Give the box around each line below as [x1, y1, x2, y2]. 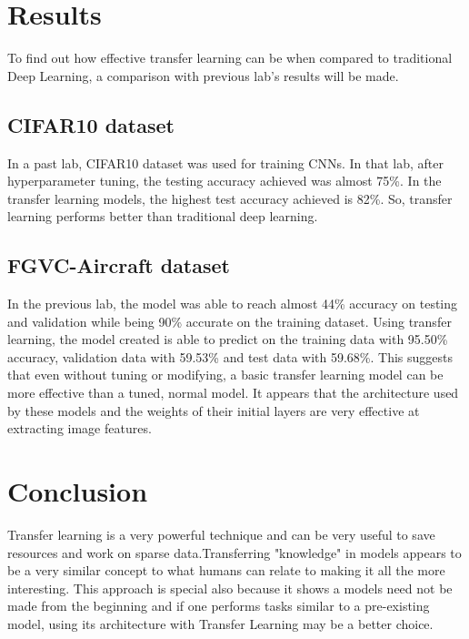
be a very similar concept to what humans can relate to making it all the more [7, 561, 445, 580]
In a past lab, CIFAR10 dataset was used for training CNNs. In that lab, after [7, 153, 444, 172]
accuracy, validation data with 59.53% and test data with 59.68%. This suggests [7, 347, 454, 366]
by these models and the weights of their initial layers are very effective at [7, 401, 420, 420]
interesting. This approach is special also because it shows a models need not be [7, 578, 453, 597]
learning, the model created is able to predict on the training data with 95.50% [7, 330, 448, 349]
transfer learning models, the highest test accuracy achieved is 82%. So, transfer [7, 188, 453, 208]
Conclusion [7, 472, 148, 510]
